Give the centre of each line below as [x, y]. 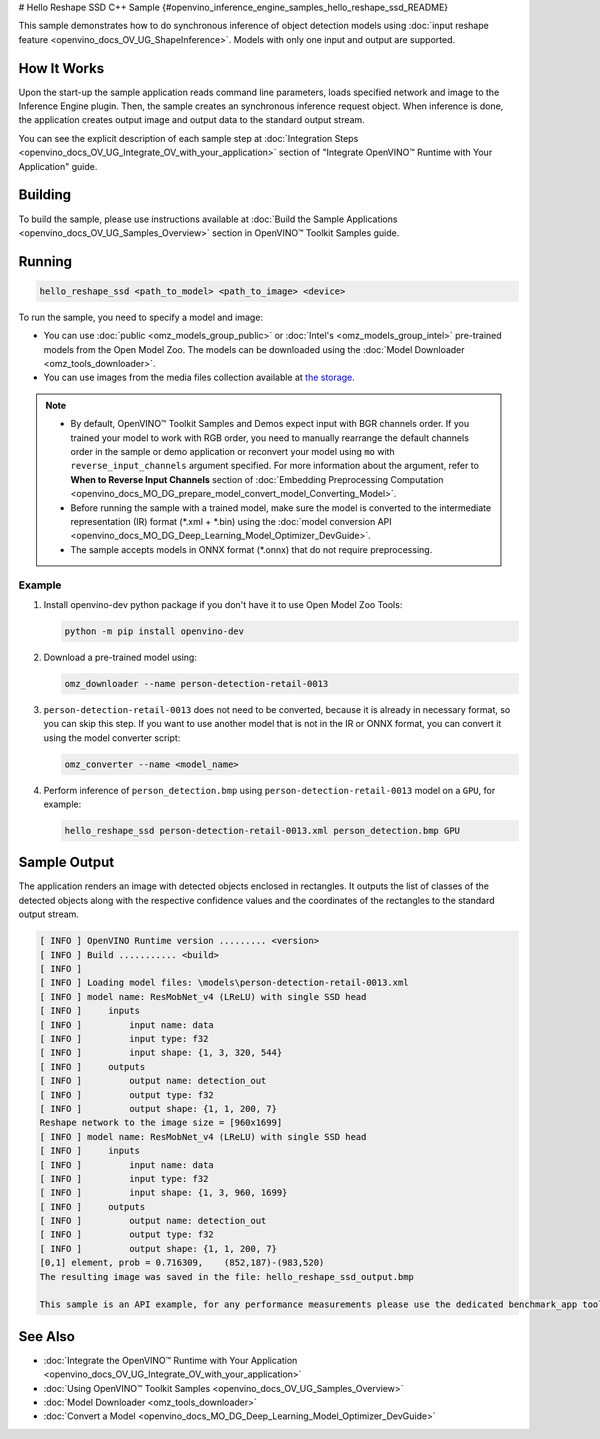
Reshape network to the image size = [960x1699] [161, 1123]
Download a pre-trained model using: [120, 657]
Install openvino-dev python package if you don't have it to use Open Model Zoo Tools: [223, 604]
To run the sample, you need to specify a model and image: [141, 317]
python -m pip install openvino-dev [154, 631]
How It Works [61, 68]
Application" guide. [58, 166]
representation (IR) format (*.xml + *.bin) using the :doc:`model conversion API [231, 521]
